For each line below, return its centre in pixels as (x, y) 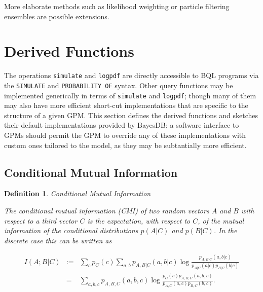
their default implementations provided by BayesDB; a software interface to (122, 125)
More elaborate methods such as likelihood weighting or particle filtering (117, 6)
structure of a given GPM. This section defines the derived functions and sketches (131, 115)
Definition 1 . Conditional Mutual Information (78, 193)
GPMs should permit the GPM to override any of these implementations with (125, 135)
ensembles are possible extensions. (57, 16)
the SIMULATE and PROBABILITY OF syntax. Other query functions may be (119, 85)
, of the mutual (221, 220)
